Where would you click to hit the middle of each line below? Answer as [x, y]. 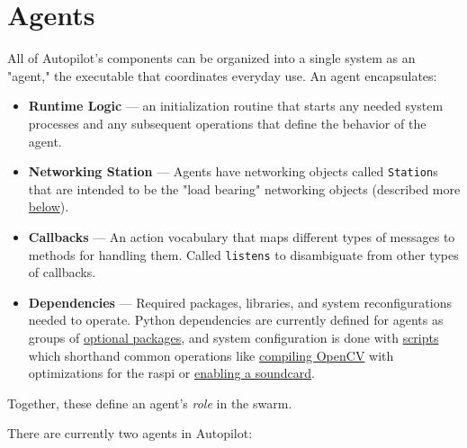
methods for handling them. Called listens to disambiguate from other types [243, 254]
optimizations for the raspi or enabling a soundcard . [171, 373]
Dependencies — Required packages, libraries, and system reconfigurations [240, 302]
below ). [49, 206]
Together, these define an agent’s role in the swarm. [150, 403]
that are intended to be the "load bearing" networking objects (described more [244, 188]
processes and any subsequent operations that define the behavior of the [227, 123]
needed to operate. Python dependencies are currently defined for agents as [236, 320]
